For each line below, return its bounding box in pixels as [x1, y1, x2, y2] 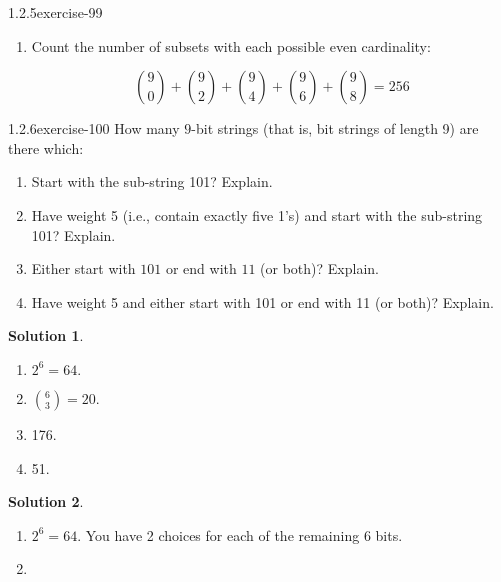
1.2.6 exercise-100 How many [8, 118, 180, 139]
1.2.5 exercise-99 [8, 2, 103, 22]
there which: [8, 137, 84, 158]
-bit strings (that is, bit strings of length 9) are [191, 118, 479, 139]
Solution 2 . [8, 491, 84, 512]
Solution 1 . [8, 325, 84, 346]
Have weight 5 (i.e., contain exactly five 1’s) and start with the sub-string [31, 204, 483, 225]
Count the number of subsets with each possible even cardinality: [31, 35, 431, 56]
